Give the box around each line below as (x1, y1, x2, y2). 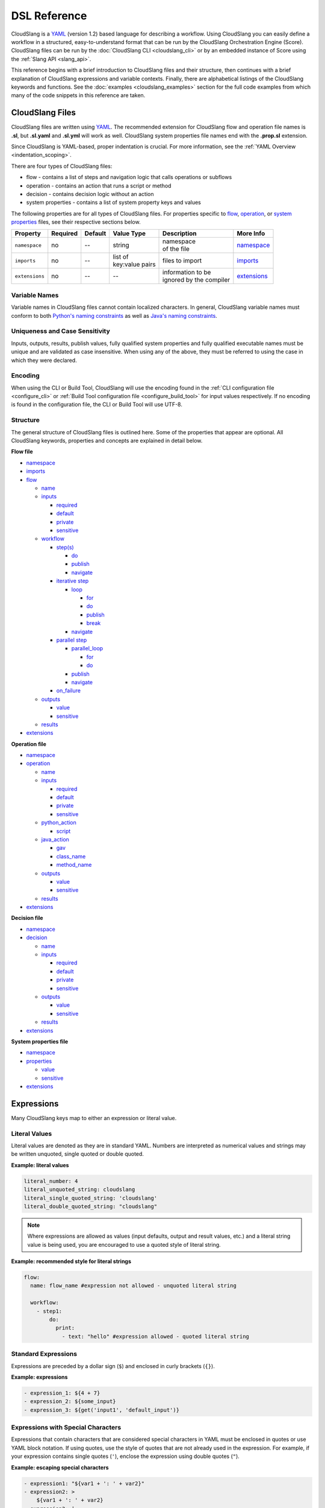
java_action (41, 835, 69, 843)
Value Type (113, 229, 146, 238)
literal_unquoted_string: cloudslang (23, 1186, 135, 1193)
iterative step (56, 577, 89, 585)
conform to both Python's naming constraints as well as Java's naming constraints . (11, 312, 218, 319)
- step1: (36, 1308, 63, 1314)
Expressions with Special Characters (11, 1424, 122, 1432)
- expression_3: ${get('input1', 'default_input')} (23, 1406, 180, 1413)
